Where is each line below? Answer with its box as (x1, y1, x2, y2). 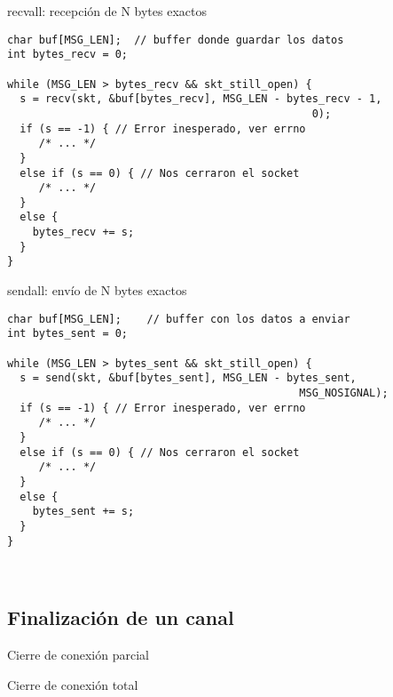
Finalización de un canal (7, 604, 234, 631)
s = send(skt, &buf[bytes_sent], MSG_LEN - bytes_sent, (20, 372, 357, 385)
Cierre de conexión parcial (7, 645, 149, 663)
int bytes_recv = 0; (7, 48, 129, 61)
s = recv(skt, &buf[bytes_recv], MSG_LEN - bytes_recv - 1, (20, 92, 382, 106)
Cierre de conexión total (7, 675, 138, 693)
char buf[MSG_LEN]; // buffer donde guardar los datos (7, 33, 344, 46)
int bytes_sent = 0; (7, 327, 129, 340)
